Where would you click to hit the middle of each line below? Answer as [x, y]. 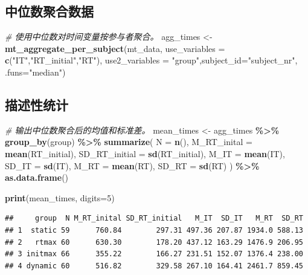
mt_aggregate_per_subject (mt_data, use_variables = [115, 48]
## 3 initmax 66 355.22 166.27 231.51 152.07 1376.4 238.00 [154, 254]
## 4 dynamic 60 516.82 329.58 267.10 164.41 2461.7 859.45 [154, 266]
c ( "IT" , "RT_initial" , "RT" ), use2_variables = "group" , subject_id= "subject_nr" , [151, 60]
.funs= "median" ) [35, 72]
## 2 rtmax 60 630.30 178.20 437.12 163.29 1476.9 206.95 [154, 242]
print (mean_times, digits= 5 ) [60, 197]
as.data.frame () [37, 177]
